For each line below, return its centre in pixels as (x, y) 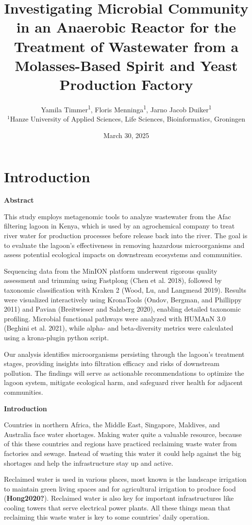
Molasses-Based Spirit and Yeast (126, 65)
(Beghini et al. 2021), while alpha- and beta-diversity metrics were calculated (119, 328)
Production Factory (126, 84)
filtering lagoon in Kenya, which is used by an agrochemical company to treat (119, 226)
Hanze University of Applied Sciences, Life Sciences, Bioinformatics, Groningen (127, 119)
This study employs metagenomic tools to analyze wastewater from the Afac (118, 216)
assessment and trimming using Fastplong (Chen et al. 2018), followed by (113, 280)
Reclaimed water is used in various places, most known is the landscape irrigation (125, 479)
